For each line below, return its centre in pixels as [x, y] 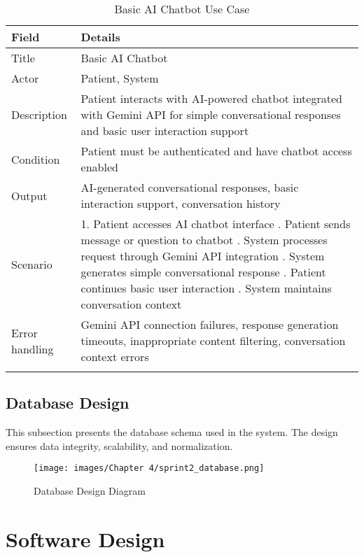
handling [33, 348]
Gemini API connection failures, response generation [210, 324]
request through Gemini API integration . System [203, 256]
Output [29, 195]
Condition [36, 159]
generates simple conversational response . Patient [203, 272]
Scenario [32, 264]
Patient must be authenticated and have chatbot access [216, 151]
